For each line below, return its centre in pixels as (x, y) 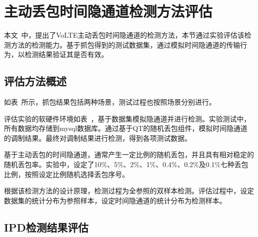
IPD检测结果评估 (46, 227)
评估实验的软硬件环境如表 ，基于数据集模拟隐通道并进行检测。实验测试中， (127, 118)
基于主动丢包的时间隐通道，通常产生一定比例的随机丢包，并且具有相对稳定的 (129, 154)
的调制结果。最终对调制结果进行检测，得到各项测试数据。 (98, 138)
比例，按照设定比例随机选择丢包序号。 (66, 174)
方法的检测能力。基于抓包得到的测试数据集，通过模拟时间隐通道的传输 (125, 44)
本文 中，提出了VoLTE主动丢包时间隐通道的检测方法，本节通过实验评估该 (124, 35)
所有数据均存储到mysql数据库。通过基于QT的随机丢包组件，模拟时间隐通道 (126, 128)
